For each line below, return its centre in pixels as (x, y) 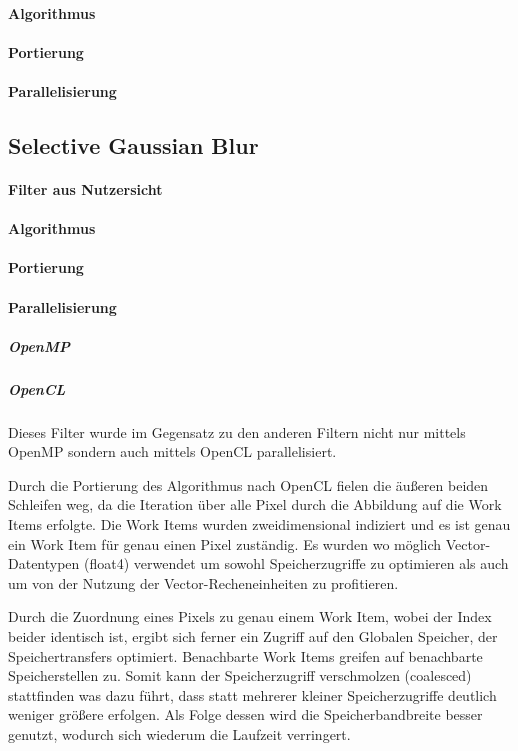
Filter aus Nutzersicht (85, 188)
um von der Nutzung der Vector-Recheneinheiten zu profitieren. (203, 582)
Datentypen (44, 563)
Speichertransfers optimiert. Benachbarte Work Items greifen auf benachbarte (245, 655)
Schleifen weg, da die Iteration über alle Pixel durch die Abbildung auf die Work (255, 504)
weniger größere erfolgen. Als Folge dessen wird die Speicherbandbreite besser (245, 714)
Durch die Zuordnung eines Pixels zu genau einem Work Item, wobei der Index (250, 616)
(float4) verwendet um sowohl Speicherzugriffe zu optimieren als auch (296, 563)
